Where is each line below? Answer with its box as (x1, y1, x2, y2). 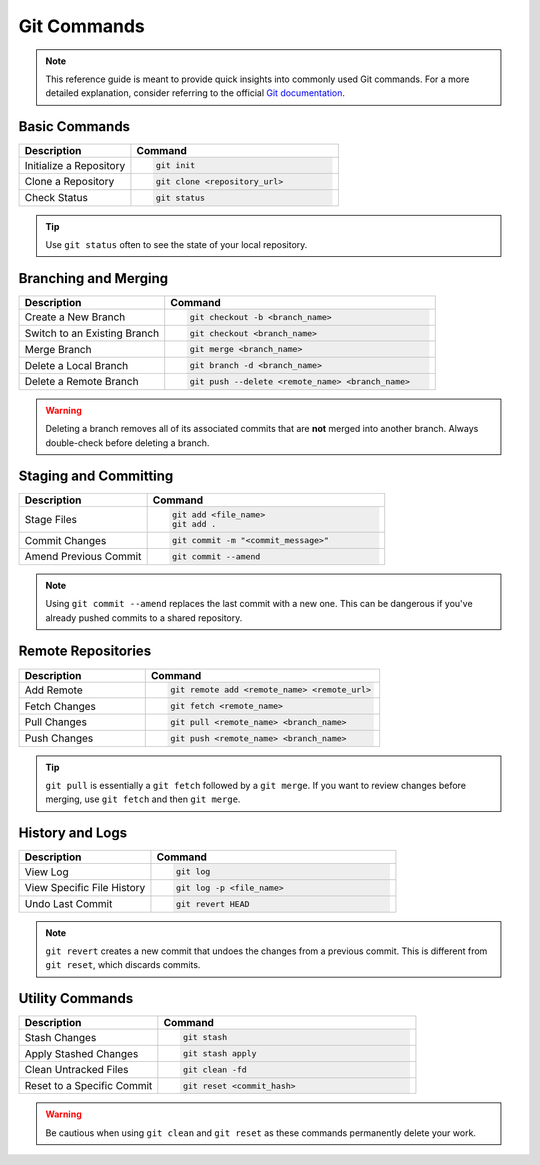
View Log (24, 865, 69, 879)
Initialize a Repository (24, 158, 126, 172)
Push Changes (24, 731, 94, 745)
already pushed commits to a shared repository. (45, 611, 243, 624)
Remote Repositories (18, 643, 152, 660)
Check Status (24, 191, 89, 205)
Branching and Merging (18, 270, 169, 287)
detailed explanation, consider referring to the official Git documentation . (45, 87, 345, 99)
